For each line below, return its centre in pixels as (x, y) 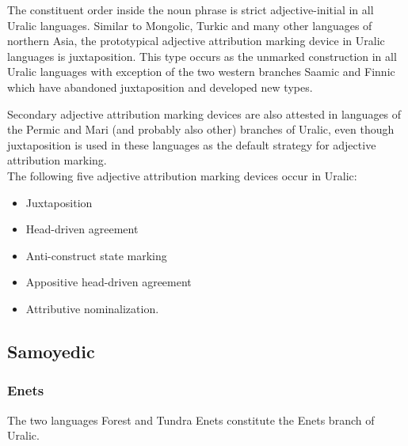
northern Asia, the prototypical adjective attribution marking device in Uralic (196, 41)
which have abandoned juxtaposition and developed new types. (160, 87)
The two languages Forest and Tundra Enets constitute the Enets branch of (191, 420)
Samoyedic (51, 351)
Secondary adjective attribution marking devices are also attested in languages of (204, 113)
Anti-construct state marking (96, 255)
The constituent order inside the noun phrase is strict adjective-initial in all (191, 9)
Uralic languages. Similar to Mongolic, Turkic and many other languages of (190, 25)
